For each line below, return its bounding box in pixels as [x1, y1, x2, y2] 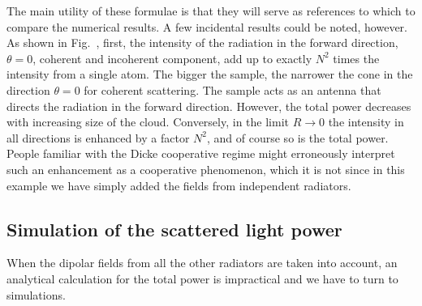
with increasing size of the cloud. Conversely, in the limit [6, 113, 289, 130]
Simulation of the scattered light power [6, 216, 342, 241]
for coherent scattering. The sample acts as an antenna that [84, 81, 381, 98]
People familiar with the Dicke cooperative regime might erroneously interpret [6, 145, 395, 162]
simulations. [6, 286, 66, 303]
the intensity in [328, 113, 404, 130]
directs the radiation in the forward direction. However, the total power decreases [6, 97, 411, 114]
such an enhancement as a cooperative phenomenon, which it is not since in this [6, 160, 405, 177]
